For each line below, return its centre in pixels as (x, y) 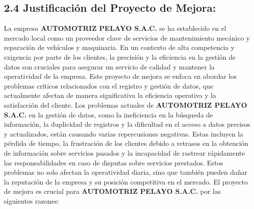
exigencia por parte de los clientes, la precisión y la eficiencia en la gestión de (120, 57)
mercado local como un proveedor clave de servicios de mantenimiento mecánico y (127, 37)
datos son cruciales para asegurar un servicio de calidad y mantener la (109, 66)
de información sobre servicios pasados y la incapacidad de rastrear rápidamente (125, 152)
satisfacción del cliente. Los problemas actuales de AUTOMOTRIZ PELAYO (126, 104)
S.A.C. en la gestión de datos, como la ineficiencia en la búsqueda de (109, 114)
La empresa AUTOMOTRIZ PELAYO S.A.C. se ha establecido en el (115, 28)
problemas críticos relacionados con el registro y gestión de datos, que (109, 85)
